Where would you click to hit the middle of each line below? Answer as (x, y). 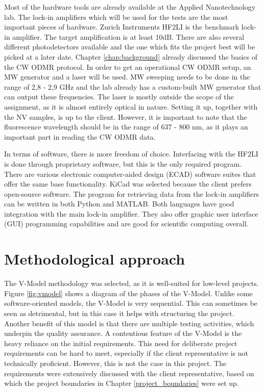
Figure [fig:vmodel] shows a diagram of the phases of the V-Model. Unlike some (128, 293)
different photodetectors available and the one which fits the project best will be (130, 47)
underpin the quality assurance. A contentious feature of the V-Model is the (123, 333)
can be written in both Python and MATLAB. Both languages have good (119, 204)
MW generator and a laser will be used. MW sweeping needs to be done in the (127, 77)
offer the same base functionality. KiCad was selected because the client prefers (128, 184)
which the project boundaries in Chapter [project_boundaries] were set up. (122, 383)
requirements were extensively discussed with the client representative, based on (129, 373)
